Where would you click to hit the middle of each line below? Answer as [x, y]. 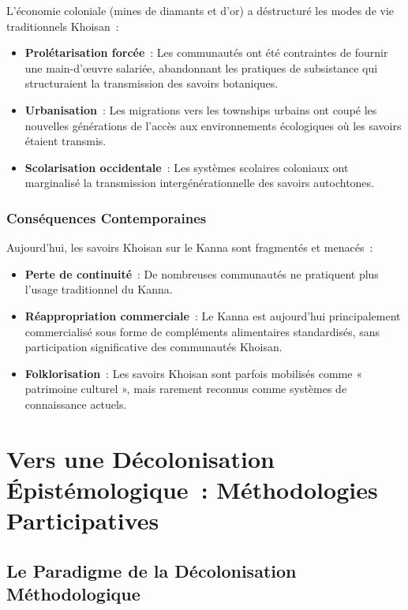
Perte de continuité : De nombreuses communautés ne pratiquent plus [202, 273]
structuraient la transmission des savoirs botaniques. [152, 83]
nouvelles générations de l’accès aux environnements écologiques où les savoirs [213, 125]
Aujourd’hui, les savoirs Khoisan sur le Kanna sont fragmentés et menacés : [190, 247]
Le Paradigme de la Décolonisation [152, 570]
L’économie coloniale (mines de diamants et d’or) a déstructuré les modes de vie [200, 10]
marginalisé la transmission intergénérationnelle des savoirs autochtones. [199, 183]
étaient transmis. [66, 141]
